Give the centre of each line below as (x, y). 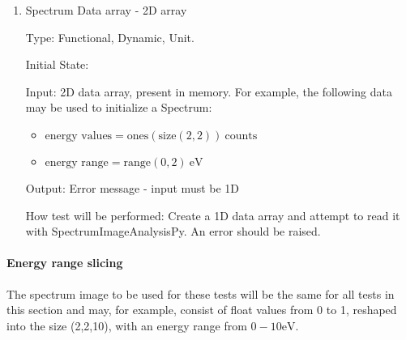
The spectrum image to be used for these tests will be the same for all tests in (201, 293)
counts (241, 136)
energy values (79, 136)
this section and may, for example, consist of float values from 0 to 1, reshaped (202, 310)
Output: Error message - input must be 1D (132, 187)
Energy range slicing (65, 263)
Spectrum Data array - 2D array (106, 10)
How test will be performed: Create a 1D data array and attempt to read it (213, 215)
